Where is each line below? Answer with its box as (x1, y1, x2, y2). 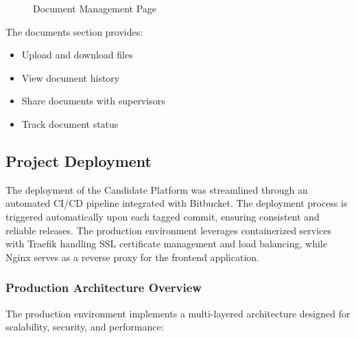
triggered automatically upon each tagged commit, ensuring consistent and (5, 209, 320, 223)
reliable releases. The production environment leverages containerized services (5, 223, 332, 237)
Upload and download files (21, 47, 133, 62)
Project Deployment (5, 150, 152, 171)
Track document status (21, 116, 119, 131)
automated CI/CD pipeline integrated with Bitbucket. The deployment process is (5, 196, 348, 210)
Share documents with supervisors (21, 93, 165, 108)
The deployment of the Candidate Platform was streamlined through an (5, 182, 308, 196)
